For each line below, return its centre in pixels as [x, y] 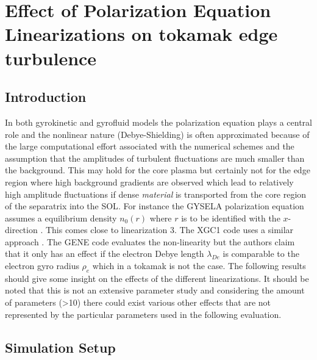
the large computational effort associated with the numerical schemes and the [150, 146]
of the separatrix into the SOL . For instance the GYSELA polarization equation [155, 206]
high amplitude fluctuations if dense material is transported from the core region [156, 194]
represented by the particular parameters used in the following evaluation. [143, 314]
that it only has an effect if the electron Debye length [105, 254]
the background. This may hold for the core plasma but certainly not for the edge [158, 170]
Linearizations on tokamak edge [141, 34]
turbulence [51, 58]
